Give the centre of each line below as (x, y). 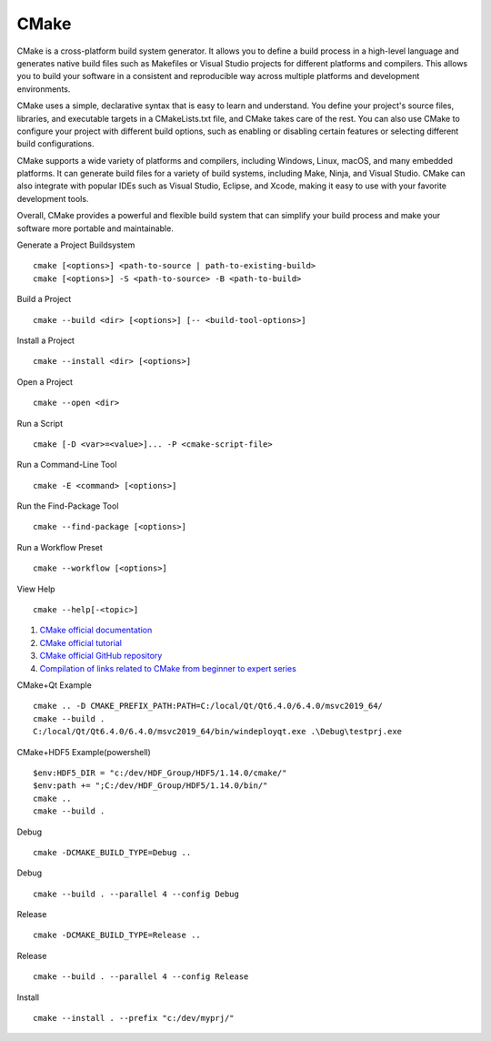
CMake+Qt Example (55, 685)
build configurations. (55, 144)
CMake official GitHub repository (101, 656)
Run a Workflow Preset (60, 547)
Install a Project (45, 340)
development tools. (53, 198)
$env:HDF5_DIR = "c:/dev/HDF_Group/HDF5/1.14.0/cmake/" (160, 773)
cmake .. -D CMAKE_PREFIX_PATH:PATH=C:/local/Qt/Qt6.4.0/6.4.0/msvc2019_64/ (208, 706)
